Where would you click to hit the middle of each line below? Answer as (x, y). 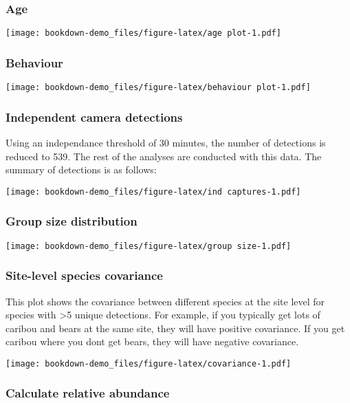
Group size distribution (72, 221)
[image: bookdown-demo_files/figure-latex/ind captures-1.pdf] (153, 192)
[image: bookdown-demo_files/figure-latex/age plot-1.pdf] (143, 33)
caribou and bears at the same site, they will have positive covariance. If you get (175, 328)
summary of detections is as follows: (81, 170)
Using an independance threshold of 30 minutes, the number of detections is (166, 142)
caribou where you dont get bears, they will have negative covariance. (152, 341)
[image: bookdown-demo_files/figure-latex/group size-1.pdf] (149, 246)
